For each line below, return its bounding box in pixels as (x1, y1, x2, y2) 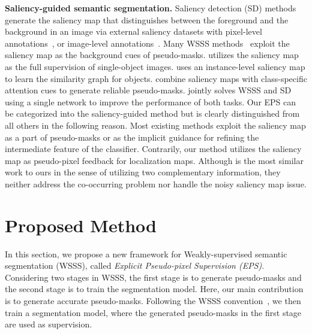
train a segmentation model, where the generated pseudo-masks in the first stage (5, 306, 302, 318)
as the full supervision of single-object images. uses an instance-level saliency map (5, 60, 305, 72)
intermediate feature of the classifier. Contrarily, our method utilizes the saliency (5, 142, 302, 155)
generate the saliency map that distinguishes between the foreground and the (5, 13, 289, 26)
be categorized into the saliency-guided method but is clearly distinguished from (5, 107, 300, 120)
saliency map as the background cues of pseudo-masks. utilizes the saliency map (5, 48, 299, 61)
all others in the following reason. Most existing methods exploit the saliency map (5, 119, 306, 131)
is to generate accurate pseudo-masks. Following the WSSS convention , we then (5, 294, 301, 306)
